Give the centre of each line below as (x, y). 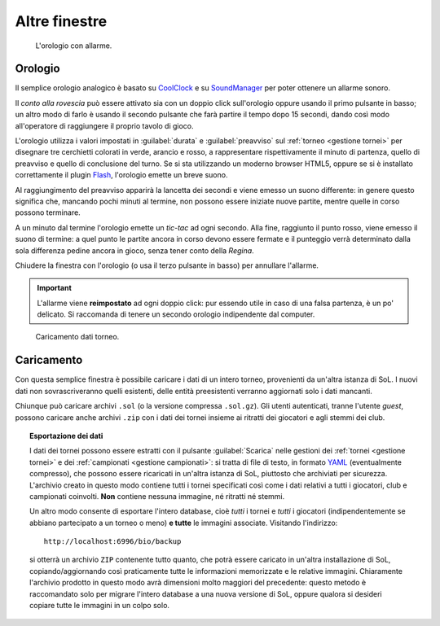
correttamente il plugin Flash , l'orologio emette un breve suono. (121, 175)
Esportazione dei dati (66, 436)
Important (55, 288)
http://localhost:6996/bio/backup (112, 542)
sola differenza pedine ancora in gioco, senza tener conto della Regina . (134, 250)
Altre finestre (61, 21)
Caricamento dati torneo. (77, 337)
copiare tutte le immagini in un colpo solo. (100, 606)
